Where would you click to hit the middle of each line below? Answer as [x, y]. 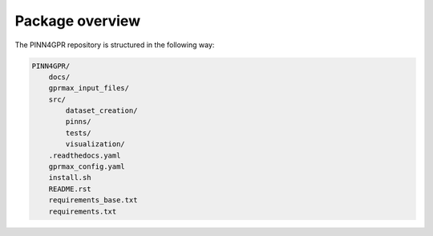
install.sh [70, 178]
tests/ [78, 133]
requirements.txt [83, 211]
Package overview [77, 21]
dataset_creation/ [101, 111]
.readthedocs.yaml [85, 155]
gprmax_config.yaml [87, 167]
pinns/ [78, 122]
